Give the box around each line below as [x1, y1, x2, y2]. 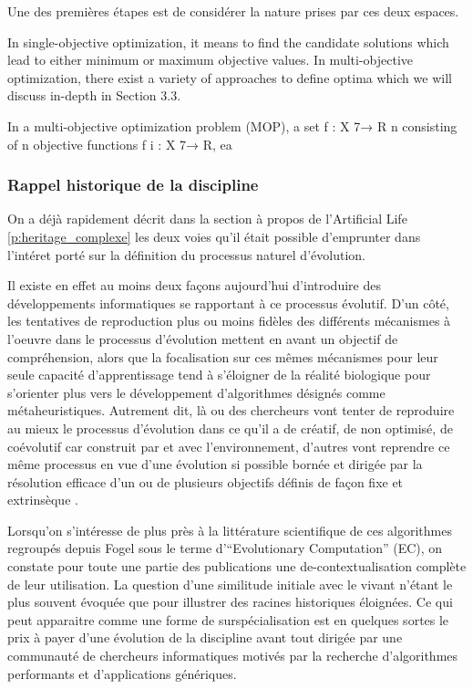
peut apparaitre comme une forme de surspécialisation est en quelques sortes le [7, 610, 449, 629]
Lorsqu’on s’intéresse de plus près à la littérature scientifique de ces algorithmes [7, 520, 452, 539]
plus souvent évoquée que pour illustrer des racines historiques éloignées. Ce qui [7, 592, 453, 611]
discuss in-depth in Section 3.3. [7, 86, 181, 105]
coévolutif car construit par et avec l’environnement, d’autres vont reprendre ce [7, 436, 450, 455]
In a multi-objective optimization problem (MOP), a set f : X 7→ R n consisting [7, 116, 458, 135]
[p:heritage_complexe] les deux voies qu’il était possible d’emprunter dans [7, 226, 421, 245]
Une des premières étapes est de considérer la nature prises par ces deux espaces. [7, 2, 459, 20]
